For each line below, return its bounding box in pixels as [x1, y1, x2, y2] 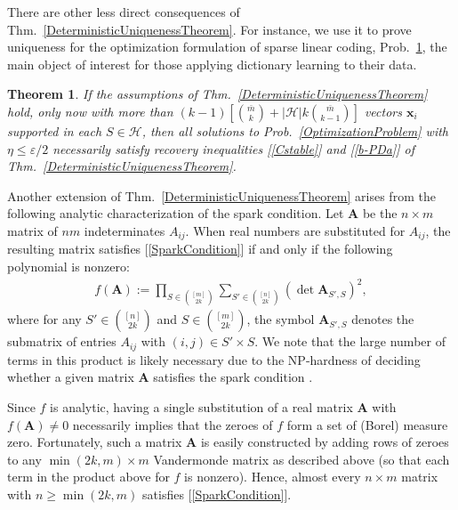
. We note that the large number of [254, 332, 446, 351]
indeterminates [84, 221, 165, 239]
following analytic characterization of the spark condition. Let [7, 204, 344, 223]
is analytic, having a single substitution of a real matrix [50, 397, 353, 416]
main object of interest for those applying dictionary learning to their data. [7, 54, 417, 73]
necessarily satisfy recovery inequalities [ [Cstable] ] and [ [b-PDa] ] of [52, 139, 415, 158]
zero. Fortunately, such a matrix [7, 433, 182, 451]
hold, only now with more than [7, 101, 173, 120]
